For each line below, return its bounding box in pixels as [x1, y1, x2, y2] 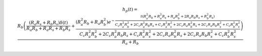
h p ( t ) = [122, 6, 138, 13]
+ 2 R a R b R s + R [180, 14, 207, 19]
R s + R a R [162, 14, 178, 19]
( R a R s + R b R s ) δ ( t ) [29, 20, 68, 27]
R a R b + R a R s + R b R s [26, 26, 71, 32]
